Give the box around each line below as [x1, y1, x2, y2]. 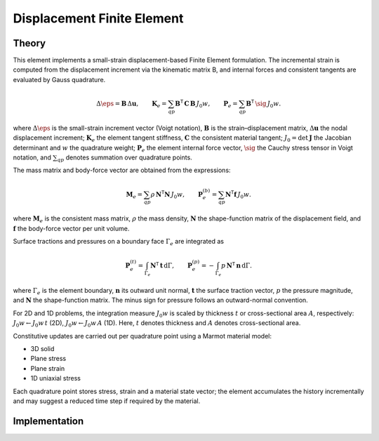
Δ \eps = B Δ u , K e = [95, 99, 168, 109]
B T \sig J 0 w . [246, 98, 281, 109]
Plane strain [30, 364, 65, 372]
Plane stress [30, 355, 67, 363]
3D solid [30, 345, 55, 353]
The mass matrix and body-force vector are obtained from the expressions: [13, 166, 231, 175]
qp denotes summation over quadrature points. [57, 153, 192, 163]
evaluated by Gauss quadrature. [13, 75, 106, 84]
